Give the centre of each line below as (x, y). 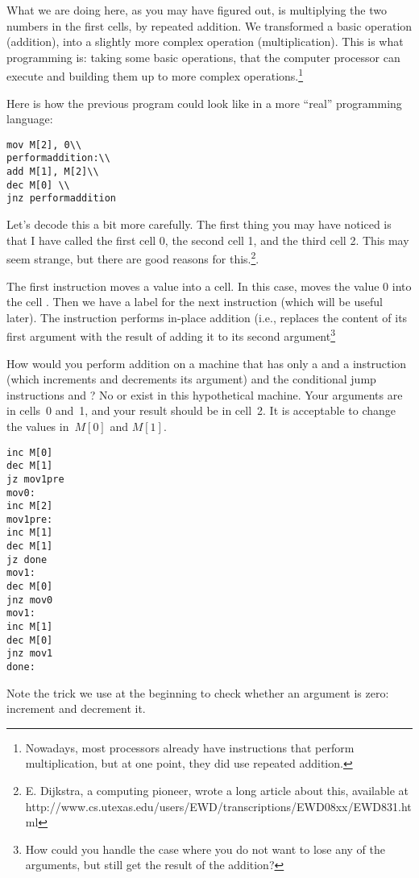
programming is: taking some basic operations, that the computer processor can (203, 57)
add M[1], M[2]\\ (53, 172)
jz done (27, 559)
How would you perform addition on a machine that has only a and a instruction (207, 363)
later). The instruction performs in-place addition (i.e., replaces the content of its (207, 317)
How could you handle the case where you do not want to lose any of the (205, 849)
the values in (38, 426)
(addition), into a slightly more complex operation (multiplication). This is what (205, 41)
